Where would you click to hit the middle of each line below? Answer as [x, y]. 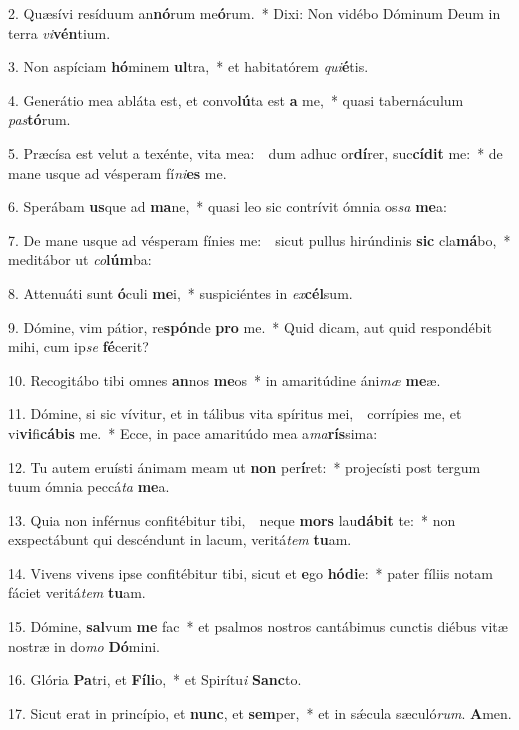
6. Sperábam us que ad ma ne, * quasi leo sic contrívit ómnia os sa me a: [227, 206]
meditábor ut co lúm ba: [80, 259]
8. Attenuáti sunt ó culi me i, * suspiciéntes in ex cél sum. [180, 292]
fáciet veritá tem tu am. [77, 592]
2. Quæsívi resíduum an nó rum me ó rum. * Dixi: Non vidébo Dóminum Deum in [254, 13]
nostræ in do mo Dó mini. [84, 645]
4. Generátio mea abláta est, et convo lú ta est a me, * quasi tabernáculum [236, 99]
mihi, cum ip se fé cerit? [78, 346]
